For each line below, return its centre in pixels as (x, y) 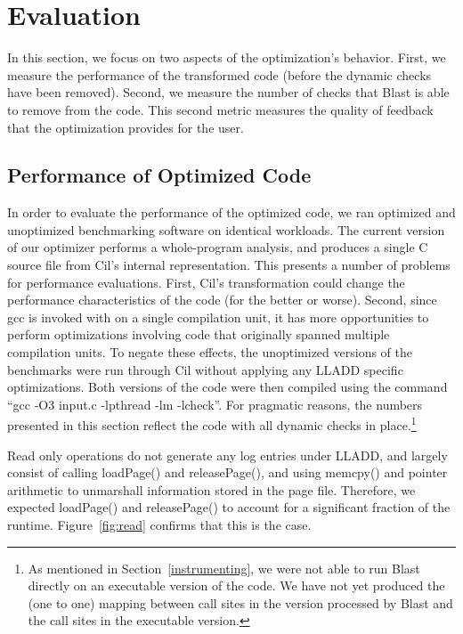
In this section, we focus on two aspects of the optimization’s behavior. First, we (227, 57)
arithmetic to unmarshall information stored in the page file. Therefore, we (211, 489)
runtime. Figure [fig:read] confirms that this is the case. (159, 525)
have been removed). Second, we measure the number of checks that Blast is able (228, 92)
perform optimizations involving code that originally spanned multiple (199, 334)
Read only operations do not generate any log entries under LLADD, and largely (227, 455)
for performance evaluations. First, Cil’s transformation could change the (206, 282)
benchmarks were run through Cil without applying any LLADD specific (205, 369)
